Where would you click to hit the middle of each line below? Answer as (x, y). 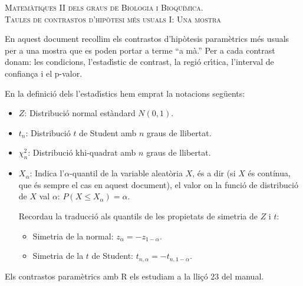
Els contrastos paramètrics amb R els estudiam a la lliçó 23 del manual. (134, 276)
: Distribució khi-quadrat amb (82, 152)
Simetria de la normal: (73, 236)
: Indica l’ (47, 173)
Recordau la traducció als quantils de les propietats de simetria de (138, 216)
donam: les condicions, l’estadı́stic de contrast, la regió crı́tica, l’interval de (139, 62)
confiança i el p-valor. (44, 73)
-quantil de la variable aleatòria (126, 173)
